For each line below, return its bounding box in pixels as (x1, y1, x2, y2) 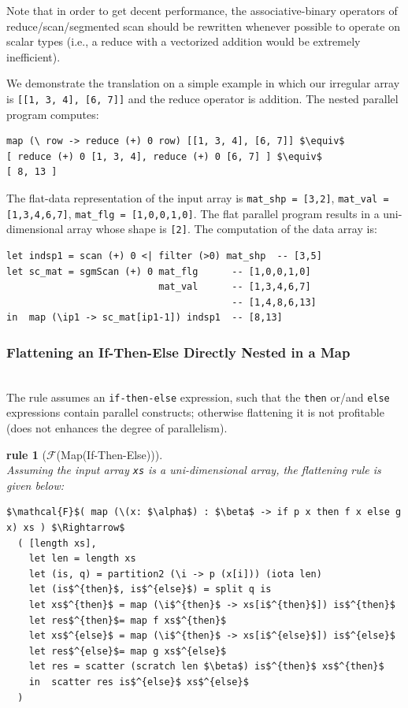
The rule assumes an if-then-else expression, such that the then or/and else (6, 388, 390, 405)
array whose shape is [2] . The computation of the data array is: (67, 221, 377, 237)
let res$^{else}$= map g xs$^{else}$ (28, 645, 227, 657)
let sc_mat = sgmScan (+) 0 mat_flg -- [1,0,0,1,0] (6, 265, 311, 277)
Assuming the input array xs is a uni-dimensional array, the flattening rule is (6, 461, 381, 478)
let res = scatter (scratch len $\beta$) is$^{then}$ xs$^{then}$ (28, 661, 384, 673)
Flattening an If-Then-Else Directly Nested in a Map (6, 342, 351, 361)
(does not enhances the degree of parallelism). (6, 420, 228, 436)
